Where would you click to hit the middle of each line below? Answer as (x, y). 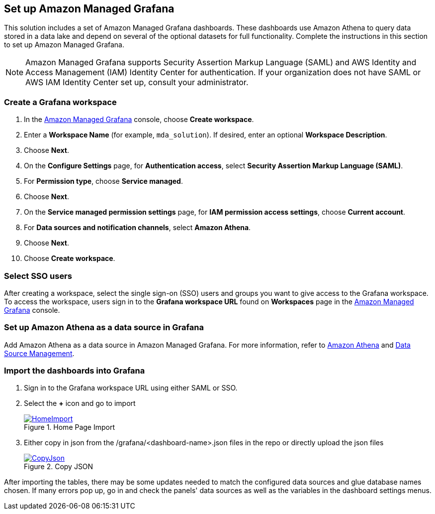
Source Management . (39, 353)
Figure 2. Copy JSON (59, 467)
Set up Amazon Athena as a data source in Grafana (104, 327)
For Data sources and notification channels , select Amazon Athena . (137, 228)
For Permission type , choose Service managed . (103, 181)
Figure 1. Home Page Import (70, 427)
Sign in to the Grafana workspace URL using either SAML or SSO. (131, 388)
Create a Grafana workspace (60, 102)
